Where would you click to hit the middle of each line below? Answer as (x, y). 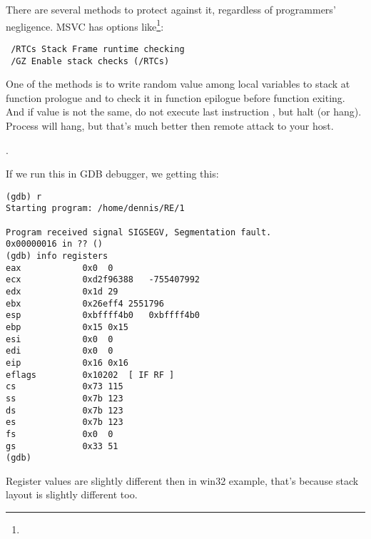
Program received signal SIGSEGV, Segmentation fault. (139, 232)
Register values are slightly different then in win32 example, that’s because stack (182, 480)
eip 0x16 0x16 (67, 363)
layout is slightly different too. (72, 494)
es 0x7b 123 (65, 422)
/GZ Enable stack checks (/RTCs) (90, 61)
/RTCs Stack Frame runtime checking (98, 49)
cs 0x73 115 (65, 387)
